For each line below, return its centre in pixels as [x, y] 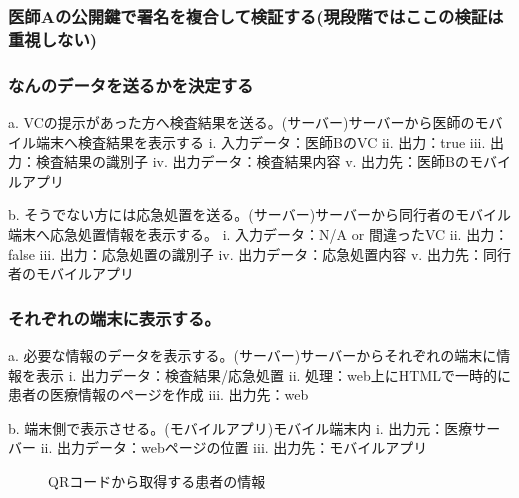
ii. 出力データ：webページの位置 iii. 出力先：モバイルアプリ [234, 447]
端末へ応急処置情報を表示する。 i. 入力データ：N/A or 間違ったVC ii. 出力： [258, 233]
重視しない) [53, 38]
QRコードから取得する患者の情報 [157, 480]
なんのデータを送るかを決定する [131, 84]
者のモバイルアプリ [71, 273]
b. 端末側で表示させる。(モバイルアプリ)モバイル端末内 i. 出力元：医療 [240, 427]
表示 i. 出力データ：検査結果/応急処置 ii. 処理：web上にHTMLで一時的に [273, 374]
